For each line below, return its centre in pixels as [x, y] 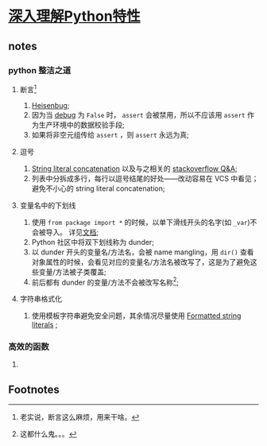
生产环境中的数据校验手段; [81, 125]
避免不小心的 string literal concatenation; [98, 188]
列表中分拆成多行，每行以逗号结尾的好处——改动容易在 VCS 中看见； [145, 178]
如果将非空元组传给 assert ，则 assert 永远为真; [110, 134]
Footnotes [34, 389]
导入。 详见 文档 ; [72, 232]
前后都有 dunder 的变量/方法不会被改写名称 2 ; [105, 281]
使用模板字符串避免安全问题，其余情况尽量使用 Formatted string [136, 316]
